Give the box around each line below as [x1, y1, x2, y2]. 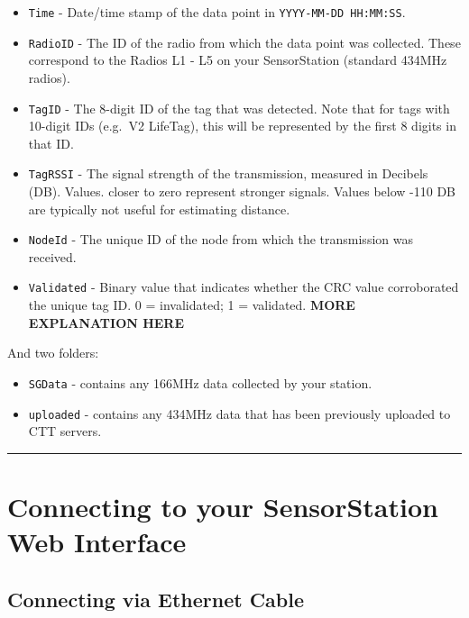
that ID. [28, 133, 74, 152]
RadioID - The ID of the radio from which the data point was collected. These [28, 32, 461, 51]
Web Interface [7, 523, 187, 560]
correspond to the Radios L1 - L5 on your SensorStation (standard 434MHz [28, 50, 447, 69]
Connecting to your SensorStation [7, 487, 438, 524]
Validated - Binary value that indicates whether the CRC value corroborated [28, 277, 459, 296]
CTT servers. [28, 422, 102, 441]
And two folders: [7, 343, 99, 362]
